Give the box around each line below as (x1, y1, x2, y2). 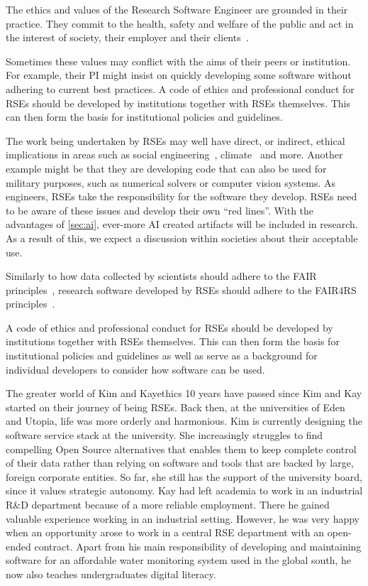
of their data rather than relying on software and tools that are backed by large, (6, 455, 354, 470)
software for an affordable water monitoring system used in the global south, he (6, 553, 352, 568)
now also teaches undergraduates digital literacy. (6, 566, 216, 581)
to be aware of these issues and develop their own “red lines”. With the (6, 202, 314, 217)
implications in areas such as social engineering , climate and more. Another (6, 147, 343, 162)
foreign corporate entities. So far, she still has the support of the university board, (6, 469, 362, 484)
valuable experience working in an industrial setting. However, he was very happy (6, 511, 359, 526)
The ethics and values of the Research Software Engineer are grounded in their (6, 2, 348, 16)
